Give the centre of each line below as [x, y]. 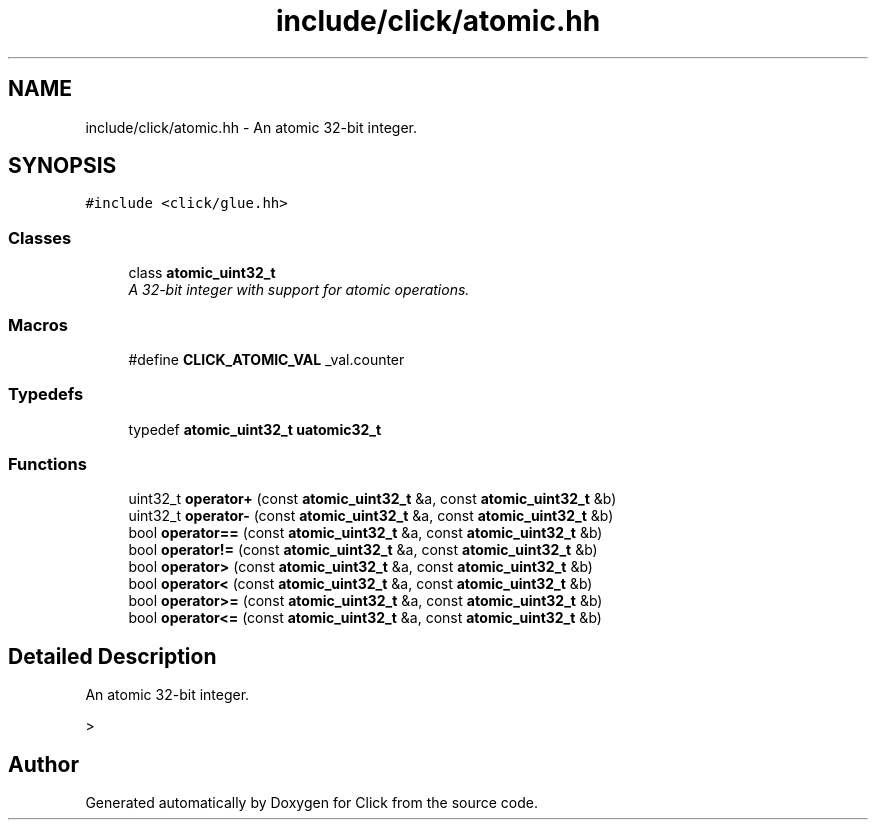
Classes [40, 237]
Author [43, 764]
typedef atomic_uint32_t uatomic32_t [255, 429]
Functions [47, 464]
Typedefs [46, 394]
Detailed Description [112, 656]
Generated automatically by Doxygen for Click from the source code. [312, 803]
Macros [38, 324]
